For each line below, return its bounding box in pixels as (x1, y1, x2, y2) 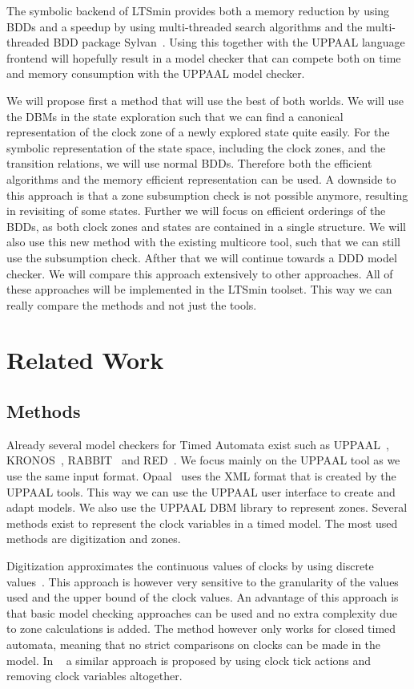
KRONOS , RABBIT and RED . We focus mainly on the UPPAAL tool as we (6, 452, 400, 468)
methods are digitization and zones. (6, 530, 181, 547)
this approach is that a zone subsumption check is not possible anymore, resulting (6, 186, 408, 203)
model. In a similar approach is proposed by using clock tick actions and (6, 651, 372, 668)
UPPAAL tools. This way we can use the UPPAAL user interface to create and (6, 483, 396, 500)
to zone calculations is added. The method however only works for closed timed (6, 620, 396, 637)
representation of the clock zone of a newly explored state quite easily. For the (6, 124, 390, 140)
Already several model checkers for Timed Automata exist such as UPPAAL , (6, 436, 389, 452)
